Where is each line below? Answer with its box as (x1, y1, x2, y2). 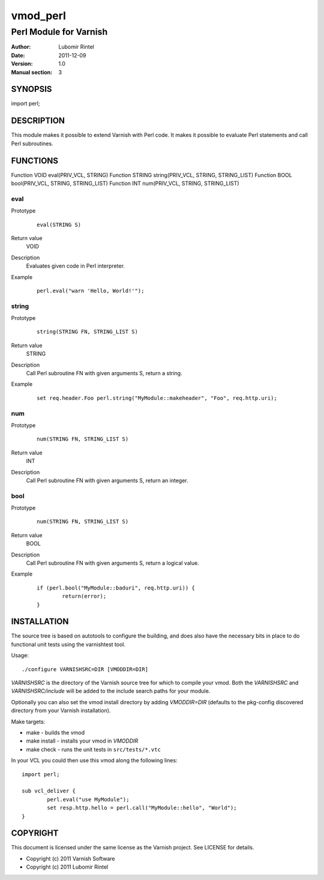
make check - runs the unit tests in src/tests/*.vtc (26, 746, 161, 753)
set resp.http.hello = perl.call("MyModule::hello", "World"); (47, 804, 237, 812)
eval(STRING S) (37, 221, 82, 228)
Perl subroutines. (11, 140, 53, 147)
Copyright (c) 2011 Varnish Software (26, 855, 115, 862)
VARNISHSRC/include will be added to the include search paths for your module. (11, 687, 211, 695)
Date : (11, 52, 25, 59)
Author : (11, 43, 31, 50)
